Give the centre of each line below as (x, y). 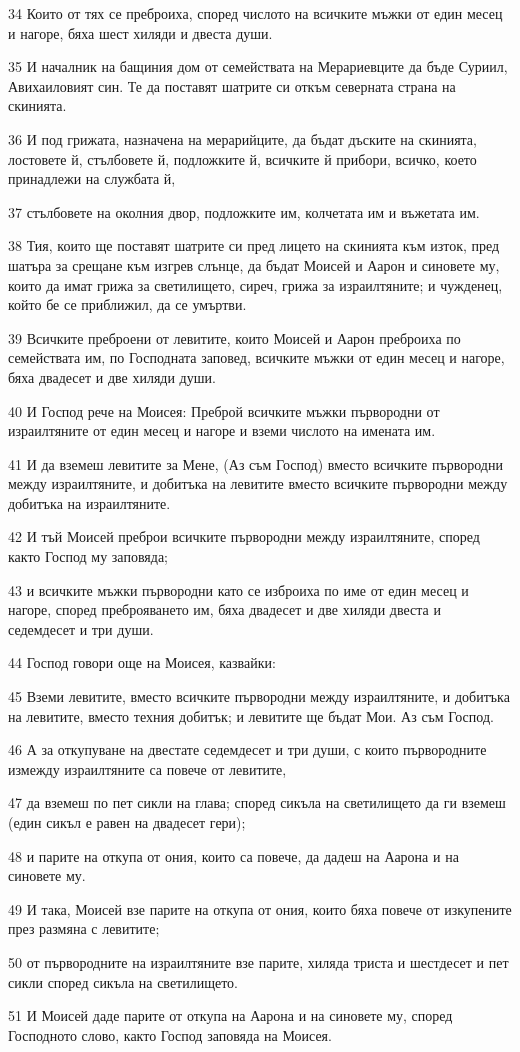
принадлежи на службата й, (92, 178)
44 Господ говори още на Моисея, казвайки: (142, 662)
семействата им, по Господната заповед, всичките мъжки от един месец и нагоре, (256, 357)
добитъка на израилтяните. (89, 502)
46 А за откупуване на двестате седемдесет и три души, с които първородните (247, 749)
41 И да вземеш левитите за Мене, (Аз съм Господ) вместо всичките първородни (255, 463)
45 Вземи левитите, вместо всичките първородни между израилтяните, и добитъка (259, 696)
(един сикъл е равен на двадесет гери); (127, 822)
